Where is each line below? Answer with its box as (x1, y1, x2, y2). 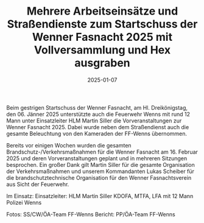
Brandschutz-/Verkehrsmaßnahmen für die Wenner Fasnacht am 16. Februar (6, 148, 198, 155)
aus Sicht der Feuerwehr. (6, 180, 69, 188)
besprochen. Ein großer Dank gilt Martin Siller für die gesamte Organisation (6, 161, 195, 168)
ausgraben (74, 56, 131, 70)
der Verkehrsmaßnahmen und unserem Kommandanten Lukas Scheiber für (6, 168, 195, 175)
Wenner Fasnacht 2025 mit (32, 30, 172, 44)
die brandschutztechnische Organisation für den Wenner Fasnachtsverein (6, 174, 192, 181)
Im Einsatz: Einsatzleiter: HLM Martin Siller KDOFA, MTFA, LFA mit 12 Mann (6, 192, 194, 199)
